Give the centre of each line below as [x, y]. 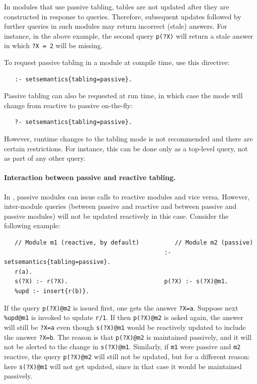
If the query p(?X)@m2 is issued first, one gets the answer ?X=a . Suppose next [121, 307]
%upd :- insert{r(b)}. [52, 291]
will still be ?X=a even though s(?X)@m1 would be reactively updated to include [125, 327]
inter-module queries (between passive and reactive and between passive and [120, 206]
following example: [32, 225]
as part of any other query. [45, 158]
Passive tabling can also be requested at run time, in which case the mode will [124, 96]
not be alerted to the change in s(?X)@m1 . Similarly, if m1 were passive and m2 [122, 347]
